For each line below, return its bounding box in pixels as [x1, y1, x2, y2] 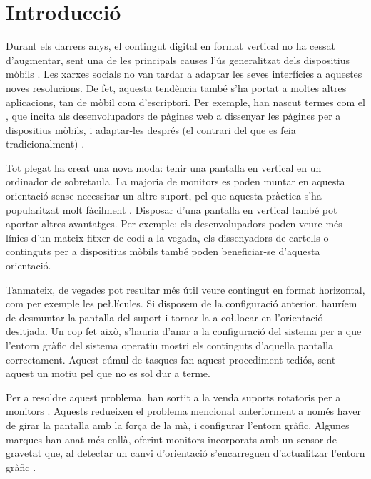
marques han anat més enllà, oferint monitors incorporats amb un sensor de [6, 431, 337, 446]
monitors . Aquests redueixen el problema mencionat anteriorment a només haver [6, 403, 361, 418]
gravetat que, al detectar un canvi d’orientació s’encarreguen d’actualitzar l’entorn [6, 445, 365, 460]
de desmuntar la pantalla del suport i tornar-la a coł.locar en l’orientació [6, 309, 323, 324]
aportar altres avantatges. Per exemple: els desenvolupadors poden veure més [6, 216, 342, 231]
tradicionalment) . [6, 136, 85, 151]
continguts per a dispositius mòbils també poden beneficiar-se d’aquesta [6, 244, 320, 259]
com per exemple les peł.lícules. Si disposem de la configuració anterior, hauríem [6, 296, 357, 311]
